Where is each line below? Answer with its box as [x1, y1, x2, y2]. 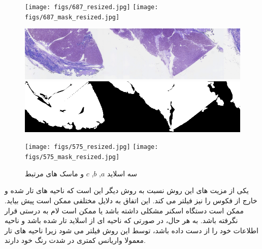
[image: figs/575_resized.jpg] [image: [25, 143, 158, 151]
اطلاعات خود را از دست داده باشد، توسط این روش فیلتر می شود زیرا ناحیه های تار [5, 225, 258, 235]
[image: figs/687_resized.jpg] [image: [25, 4, 158, 11]
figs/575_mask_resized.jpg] [25, 153, 120, 161]
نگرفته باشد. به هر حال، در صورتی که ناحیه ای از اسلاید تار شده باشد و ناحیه [5, 215, 238, 226]
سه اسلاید [107, 168, 138, 178]
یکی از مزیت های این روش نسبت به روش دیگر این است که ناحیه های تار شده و [5, 185, 249, 196]
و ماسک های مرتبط [25, 168, 84, 178]
